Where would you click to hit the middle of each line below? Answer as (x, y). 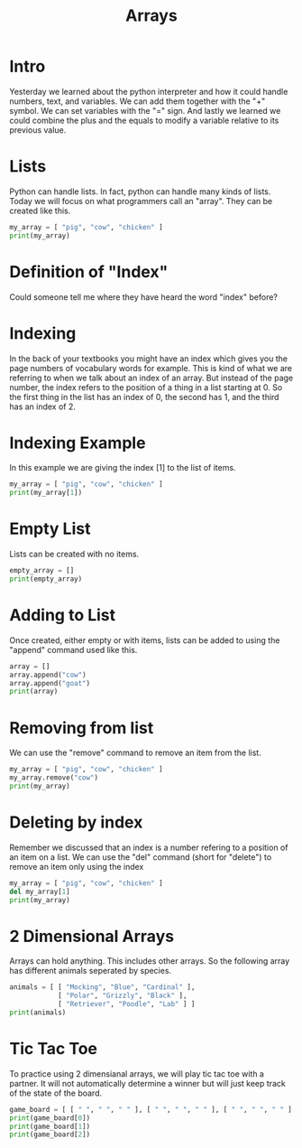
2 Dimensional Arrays (92, 936)
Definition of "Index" (89, 271)
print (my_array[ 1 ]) (46, 493)
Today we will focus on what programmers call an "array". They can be (141, 201)
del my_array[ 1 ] (40, 891)
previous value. (38, 130)
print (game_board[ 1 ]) (50, 1126)
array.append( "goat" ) (50, 683)
